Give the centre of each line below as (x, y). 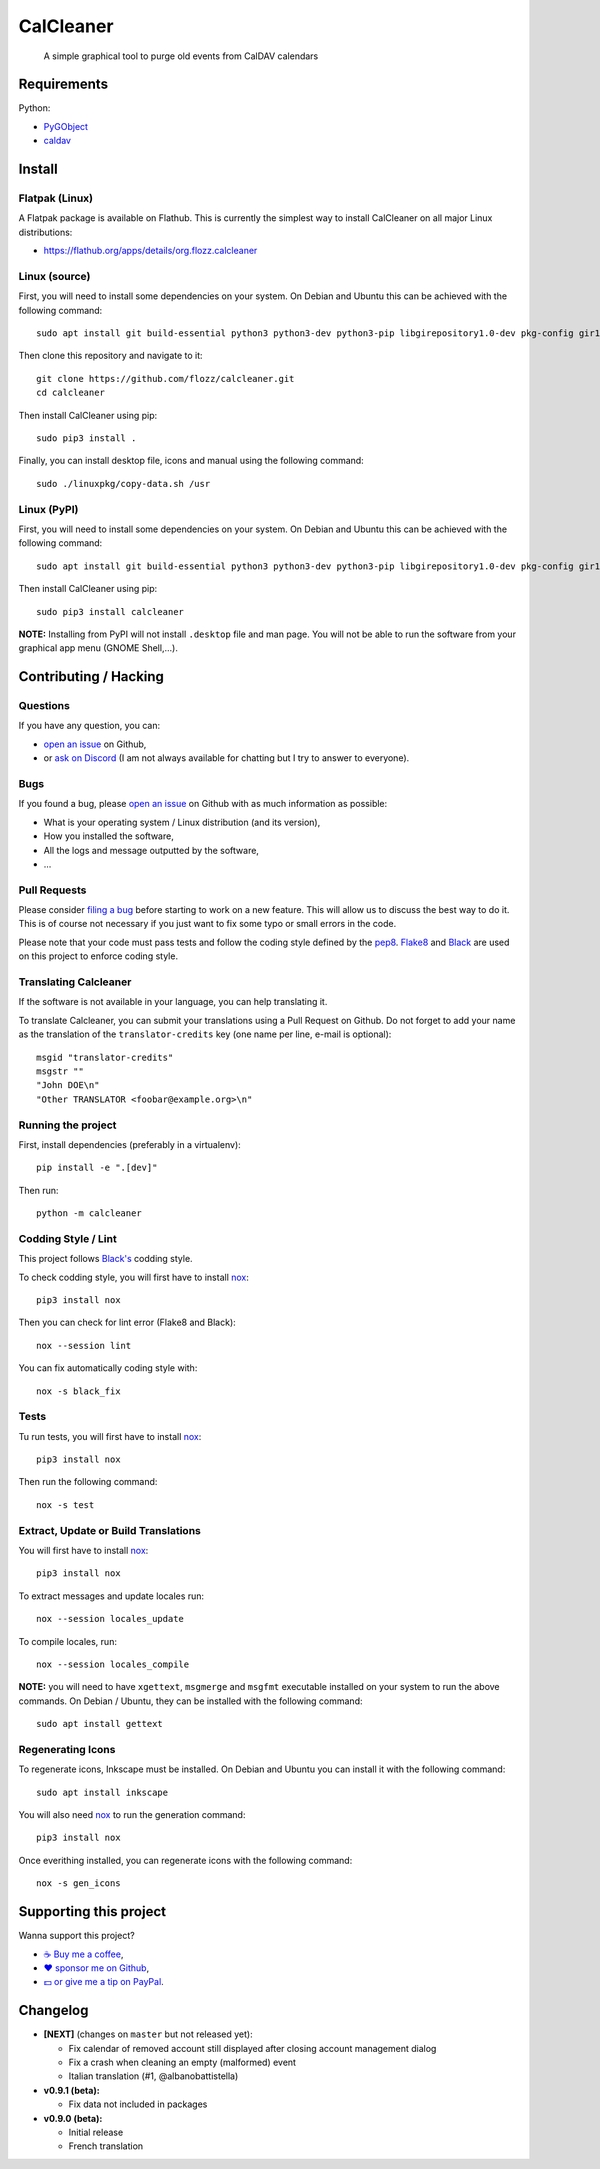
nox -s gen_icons (78, 1883)
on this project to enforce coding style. (98, 956)
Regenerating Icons (67, 1749)
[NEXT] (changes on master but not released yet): (148, 2034)
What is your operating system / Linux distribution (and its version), (182, 822)
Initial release (96, 2132)
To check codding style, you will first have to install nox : (134, 1277)
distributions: (45, 232)
